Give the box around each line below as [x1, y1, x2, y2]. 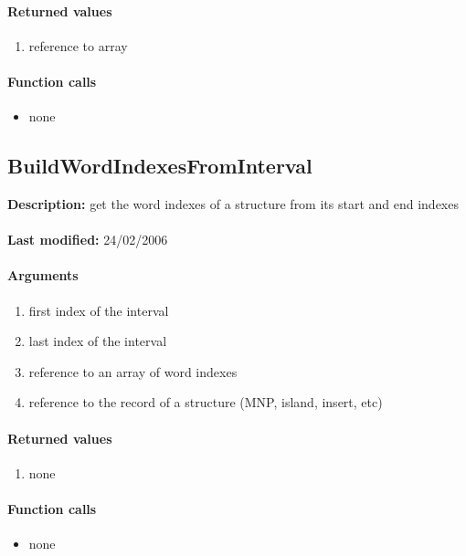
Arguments [7, 266, 79, 285]
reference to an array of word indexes [28, 362, 238, 381]
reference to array [28, 36, 128, 55]
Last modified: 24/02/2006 [7, 230, 168, 249]
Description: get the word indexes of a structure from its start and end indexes [7, 194, 459, 213]
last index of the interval [28, 331, 167, 351]
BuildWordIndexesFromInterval [7, 152, 312, 180]
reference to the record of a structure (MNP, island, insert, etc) [28, 393, 383, 412]
